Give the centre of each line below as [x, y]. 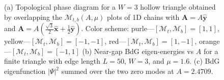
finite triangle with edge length [52, 61]
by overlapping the [33, 17]
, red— [115, 41]
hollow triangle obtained [178, 7]
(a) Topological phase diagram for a [60, 7]
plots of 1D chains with [143, 17]
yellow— [17, 41]
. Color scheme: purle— [118, 28]
